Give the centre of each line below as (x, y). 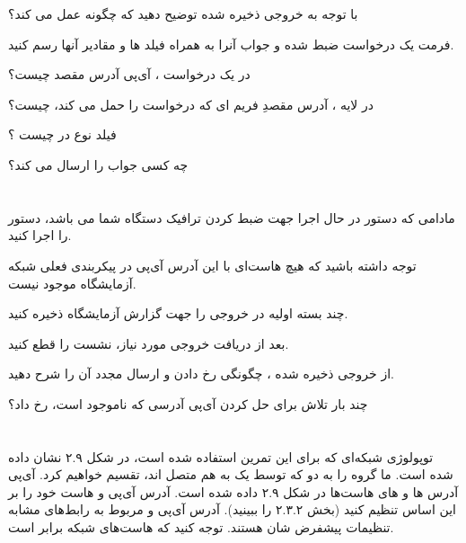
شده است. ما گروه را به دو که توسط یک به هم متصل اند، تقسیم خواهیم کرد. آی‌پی (231, 474)
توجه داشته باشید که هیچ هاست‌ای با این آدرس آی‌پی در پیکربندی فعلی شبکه (212, 265)
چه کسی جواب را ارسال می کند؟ (98, 164)
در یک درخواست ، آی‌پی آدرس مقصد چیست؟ (129, 74)
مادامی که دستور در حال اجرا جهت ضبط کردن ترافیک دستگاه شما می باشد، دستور (232, 217)
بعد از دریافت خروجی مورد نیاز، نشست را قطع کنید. (149, 343)
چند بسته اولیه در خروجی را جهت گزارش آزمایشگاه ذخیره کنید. (178, 313)
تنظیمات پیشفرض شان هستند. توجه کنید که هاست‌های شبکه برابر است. (201, 527)
